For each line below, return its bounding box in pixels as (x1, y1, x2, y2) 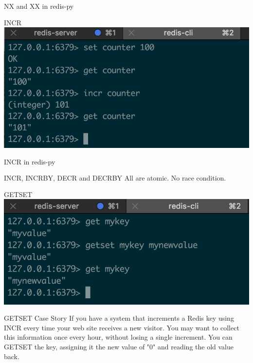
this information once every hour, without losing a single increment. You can (4, 332, 233, 342)
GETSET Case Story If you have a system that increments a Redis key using (4, 313, 234, 323)
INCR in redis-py (4, 156, 55, 166)
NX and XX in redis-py (4, 1, 74, 11)
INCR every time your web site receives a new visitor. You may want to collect (4, 322, 239, 332)
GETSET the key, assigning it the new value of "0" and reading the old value (4, 341, 234, 351)
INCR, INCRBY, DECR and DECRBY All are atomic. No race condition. (4, 173, 226, 183)
